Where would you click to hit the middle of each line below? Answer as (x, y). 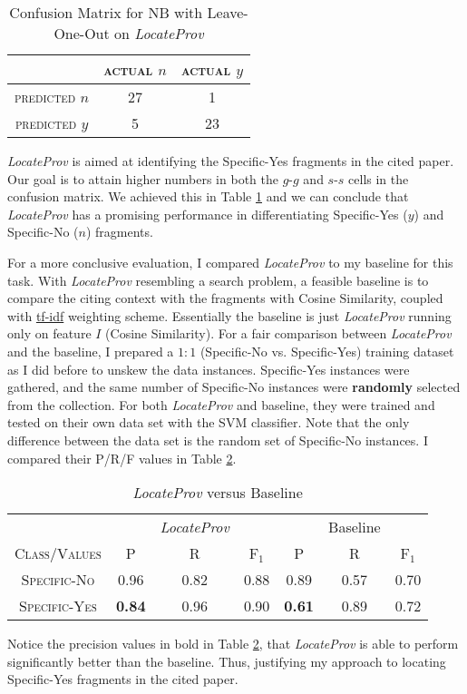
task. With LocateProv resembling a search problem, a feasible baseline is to (218, 280)
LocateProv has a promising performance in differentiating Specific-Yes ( (208, 214)
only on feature (49, 333)
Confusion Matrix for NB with (106, 12)
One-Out (82, 33)
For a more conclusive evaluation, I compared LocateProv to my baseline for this (230, 262)
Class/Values (58, 553)
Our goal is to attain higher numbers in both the (143, 178)
